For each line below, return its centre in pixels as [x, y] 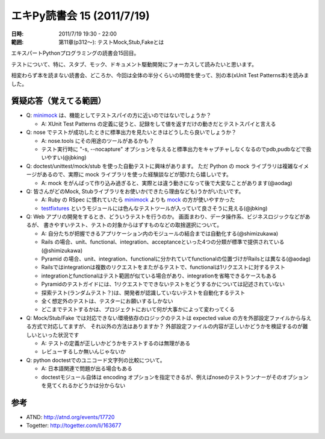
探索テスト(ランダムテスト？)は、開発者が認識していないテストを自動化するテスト [143, 292]
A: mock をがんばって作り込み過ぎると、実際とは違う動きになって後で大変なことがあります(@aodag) [167, 183]
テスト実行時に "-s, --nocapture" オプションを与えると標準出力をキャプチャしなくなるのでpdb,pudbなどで [174, 149]
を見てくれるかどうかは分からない [83, 385]
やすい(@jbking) [66, 157]
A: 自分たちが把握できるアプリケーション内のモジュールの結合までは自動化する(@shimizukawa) [160, 233]
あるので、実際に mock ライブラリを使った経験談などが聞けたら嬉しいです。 [137, 174]
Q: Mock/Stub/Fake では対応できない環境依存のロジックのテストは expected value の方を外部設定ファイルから [163, 318]
